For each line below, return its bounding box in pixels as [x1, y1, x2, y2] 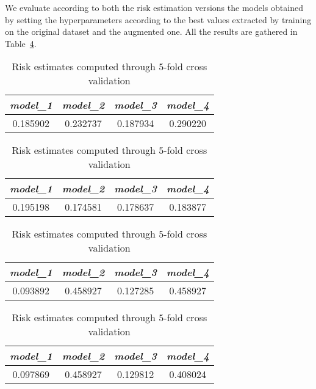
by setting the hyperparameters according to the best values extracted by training [5, 13, 312, 26]
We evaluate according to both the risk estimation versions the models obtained [5, 1, 303, 13]
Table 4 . [5, 37, 37, 49]
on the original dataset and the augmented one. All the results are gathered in [5, 25, 298, 38]
